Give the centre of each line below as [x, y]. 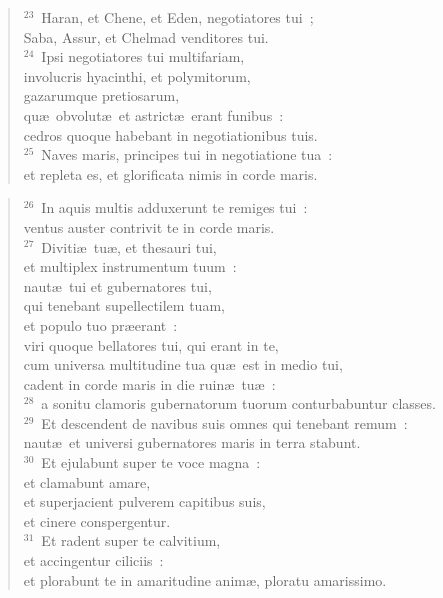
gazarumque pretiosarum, [101, 95]
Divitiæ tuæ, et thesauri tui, [129, 246]
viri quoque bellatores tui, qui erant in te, [151, 344]
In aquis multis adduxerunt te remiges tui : [174, 207]
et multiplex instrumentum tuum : [130, 266]
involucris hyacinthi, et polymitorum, [137, 75]
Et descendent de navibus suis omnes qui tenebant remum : [224, 422]
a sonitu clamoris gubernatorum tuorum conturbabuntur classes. [238, 403]
